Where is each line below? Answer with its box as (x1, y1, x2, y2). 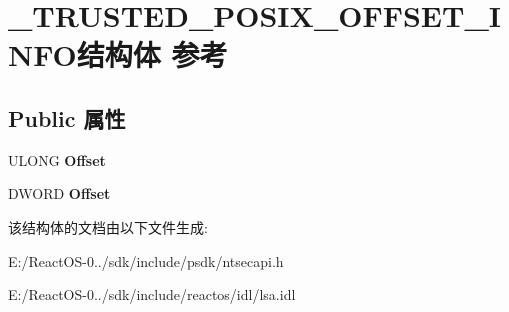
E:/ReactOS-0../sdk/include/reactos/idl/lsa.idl (8, 284, 296, 305)
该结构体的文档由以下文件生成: (8, 216, 208, 237)
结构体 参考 (76, 34, 228, 75)
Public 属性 (8, 102, 126, 133)
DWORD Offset (8, 183, 111, 204)
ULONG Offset (8, 149, 106, 170)
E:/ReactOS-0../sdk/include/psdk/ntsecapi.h (8, 250, 284, 271)
